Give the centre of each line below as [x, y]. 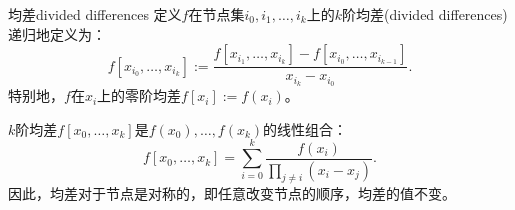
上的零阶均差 [139, 95]
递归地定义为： [57, 33]
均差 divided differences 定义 [95, 14]
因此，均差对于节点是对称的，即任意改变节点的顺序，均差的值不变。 [232, 193]
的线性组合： [305, 128]
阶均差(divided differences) [424, 14]
